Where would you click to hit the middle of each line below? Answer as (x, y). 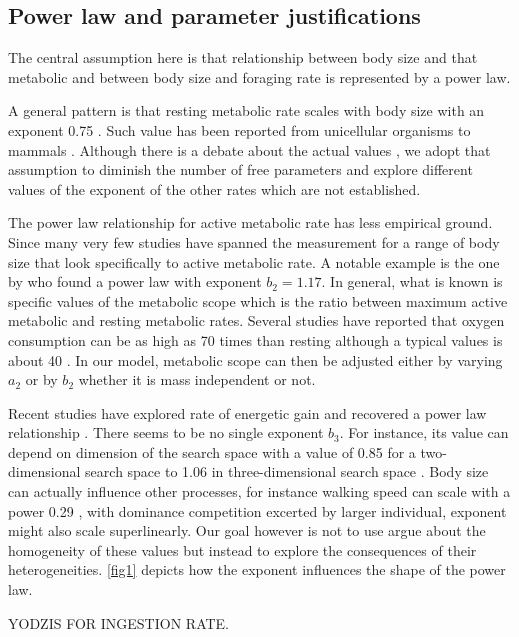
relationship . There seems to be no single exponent (166, 432)
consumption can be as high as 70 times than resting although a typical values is (255, 339)
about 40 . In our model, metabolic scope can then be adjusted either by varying (255, 359)
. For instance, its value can (424, 432)
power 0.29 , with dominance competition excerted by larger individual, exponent (257, 510)
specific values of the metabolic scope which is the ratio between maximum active (258, 300)
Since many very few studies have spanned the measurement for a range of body (254, 241)
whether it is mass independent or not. (197, 379)
